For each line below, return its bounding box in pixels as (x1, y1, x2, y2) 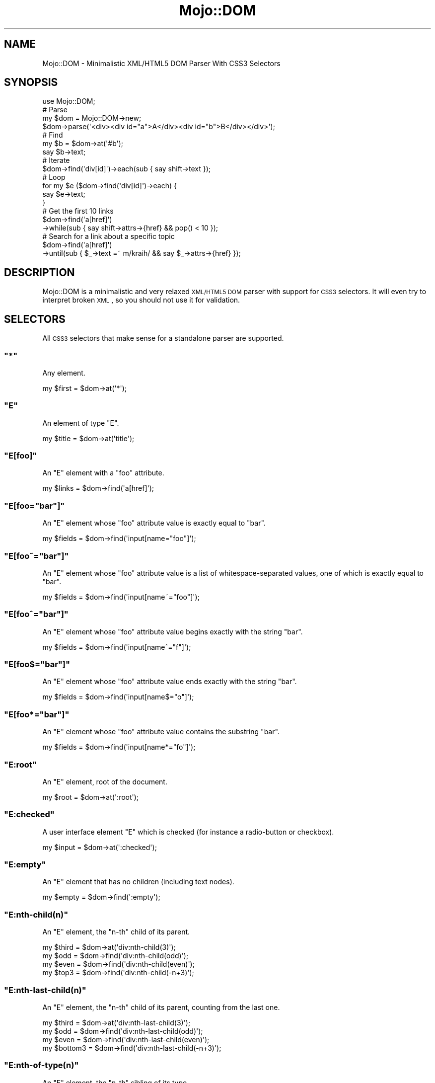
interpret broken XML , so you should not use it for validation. (42, 296, 240, 305)
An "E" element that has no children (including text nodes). (42, 877, 234, 886)
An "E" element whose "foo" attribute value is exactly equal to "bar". (42, 519, 266, 528)
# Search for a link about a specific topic (42, 232, 175, 241)
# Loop (42, 173, 66, 182)
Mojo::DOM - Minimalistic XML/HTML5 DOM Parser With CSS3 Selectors (42, 59, 281, 68)
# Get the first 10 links (42, 207, 114, 216)
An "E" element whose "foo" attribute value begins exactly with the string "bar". (42, 627, 303, 636)
